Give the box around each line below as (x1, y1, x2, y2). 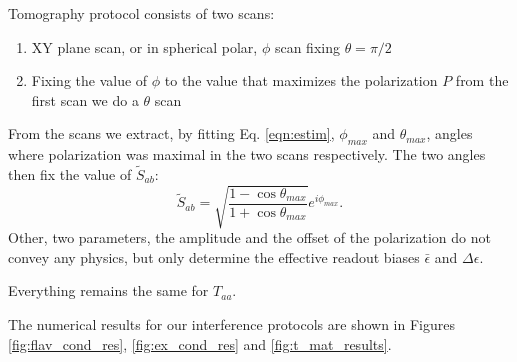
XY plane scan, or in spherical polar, (31, 36, 258, 57)
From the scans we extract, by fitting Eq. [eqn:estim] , (8, 123, 335, 144)
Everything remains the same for (8, 280, 209, 301)
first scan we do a (31, 89, 139, 110)
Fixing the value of (31, 70, 148, 91)
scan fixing (274, 36, 340, 57)
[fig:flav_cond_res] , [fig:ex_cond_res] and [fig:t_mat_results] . (8, 333, 392, 354)
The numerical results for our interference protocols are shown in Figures (8, 313, 455, 334)
